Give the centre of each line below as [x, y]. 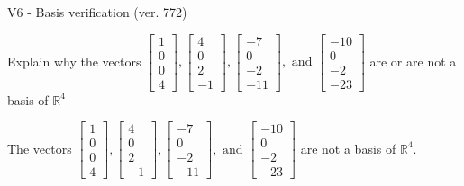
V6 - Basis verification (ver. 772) [97, 12]
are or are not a [413, 61]
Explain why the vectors [74, 61]
